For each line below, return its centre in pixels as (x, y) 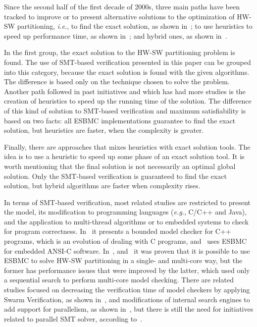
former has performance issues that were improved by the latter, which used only (127, 270)
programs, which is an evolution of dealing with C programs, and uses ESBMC (126, 241)
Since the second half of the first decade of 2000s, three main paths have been (122, 6)
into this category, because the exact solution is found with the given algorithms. (127, 72)
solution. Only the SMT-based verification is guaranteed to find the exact (115, 176)
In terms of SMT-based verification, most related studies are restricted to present (127, 202)
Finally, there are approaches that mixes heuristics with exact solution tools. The (127, 146)
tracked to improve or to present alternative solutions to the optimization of (119, 16)
